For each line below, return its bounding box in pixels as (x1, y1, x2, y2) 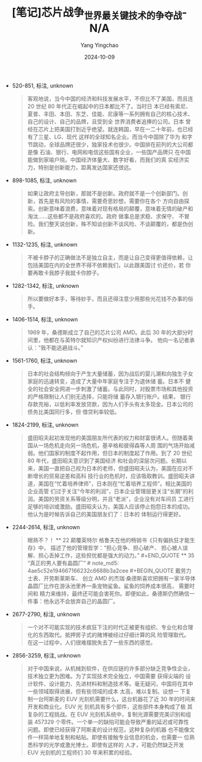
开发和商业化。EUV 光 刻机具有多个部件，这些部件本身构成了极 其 (27, 703, 193, 710)
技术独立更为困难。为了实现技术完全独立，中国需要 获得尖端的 (27, 672, 184, 680)
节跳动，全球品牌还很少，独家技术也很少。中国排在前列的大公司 (27, 141, 188, 148)
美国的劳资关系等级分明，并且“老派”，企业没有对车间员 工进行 (38, 495, 194, 502)
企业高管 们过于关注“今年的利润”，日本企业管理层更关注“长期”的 (27, 487, 189, 495)
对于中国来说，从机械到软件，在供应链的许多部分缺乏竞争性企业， (27, 664, 193, 672)
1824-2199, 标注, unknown (12, 421, 79, 428)
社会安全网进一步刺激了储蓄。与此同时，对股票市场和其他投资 (38, 385, 193, 392)
